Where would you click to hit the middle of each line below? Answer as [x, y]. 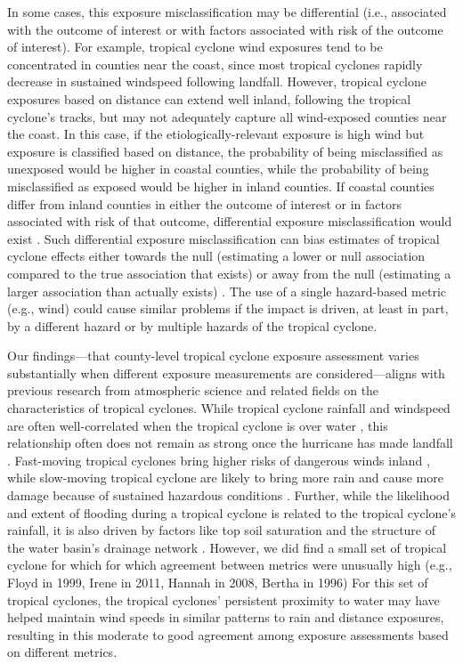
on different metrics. [62, 652]
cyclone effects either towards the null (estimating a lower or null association [216, 256]
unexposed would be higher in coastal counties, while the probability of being [218, 169]
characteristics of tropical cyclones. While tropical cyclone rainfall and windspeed [229, 408]
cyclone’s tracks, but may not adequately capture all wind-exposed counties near [227, 116]
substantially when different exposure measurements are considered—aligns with [226, 372]
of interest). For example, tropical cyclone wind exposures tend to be [195, 47]
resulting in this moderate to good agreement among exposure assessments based [228, 634]
